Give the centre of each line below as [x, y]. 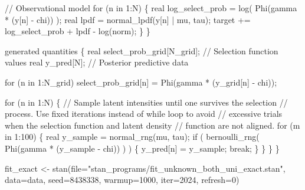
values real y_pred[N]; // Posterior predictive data [97, 62]
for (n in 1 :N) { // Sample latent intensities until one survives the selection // [146, 102]
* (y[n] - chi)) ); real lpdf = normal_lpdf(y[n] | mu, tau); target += [128, 19]
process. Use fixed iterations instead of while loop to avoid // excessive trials [144, 114]
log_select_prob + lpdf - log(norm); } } [78, 31]
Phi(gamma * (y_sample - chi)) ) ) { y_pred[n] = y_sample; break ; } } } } [142, 148]
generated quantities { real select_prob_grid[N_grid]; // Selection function [142, 50]
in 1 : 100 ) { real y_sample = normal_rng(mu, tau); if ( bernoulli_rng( [132, 137]
